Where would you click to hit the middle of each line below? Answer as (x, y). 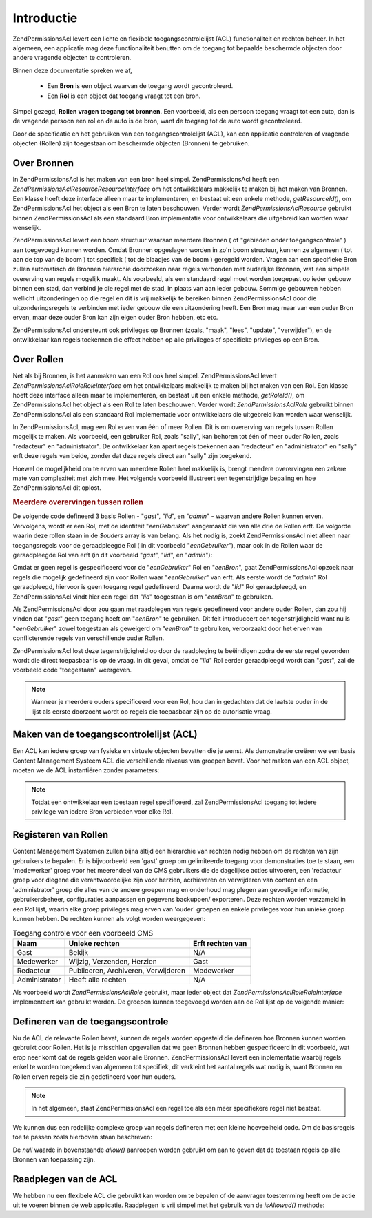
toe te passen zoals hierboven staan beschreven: (83, 1137)
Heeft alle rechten (97, 980)
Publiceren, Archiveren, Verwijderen (127, 970)
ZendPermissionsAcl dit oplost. (57, 488)
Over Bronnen (43, 163)
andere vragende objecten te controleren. (72, 58)
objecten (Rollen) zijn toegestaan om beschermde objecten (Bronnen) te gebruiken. (131, 143)
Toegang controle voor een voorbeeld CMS (83, 933)
